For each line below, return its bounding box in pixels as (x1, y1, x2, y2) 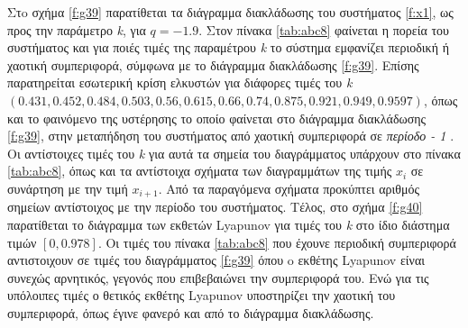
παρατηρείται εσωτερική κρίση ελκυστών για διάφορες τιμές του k (7, 73, 353, 92)
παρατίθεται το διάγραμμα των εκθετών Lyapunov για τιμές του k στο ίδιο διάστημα (7, 214, 450, 233)
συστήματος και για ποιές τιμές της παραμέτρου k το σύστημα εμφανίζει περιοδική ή (7, 38, 449, 57)
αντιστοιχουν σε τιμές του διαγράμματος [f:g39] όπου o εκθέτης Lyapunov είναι (7, 251, 425, 269)
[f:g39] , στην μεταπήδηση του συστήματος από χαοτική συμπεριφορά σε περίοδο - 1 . (7, 126, 454, 145)
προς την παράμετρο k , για (7, 20, 146, 39)
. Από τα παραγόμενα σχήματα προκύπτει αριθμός (158, 178, 420, 197)
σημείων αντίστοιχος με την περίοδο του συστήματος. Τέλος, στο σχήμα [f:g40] (7, 197, 423, 216)
